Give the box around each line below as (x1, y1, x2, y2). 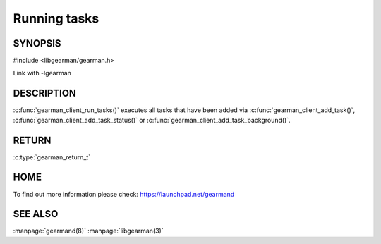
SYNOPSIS (13, 37, 61, 49)
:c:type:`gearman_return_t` (13, 152, 91, 161)
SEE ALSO (13, 208, 59, 220)
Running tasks (13, 11, 99, 26)
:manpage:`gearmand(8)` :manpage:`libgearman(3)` (13, 226, 164, 236)
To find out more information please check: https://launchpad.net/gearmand (13, 190, 235, 198)
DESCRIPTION (13, 87, 77, 99)
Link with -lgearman (13, 69, 72, 78)
